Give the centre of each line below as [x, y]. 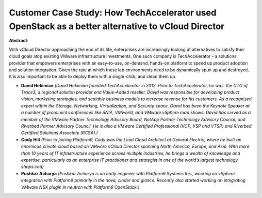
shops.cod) [33, 167]
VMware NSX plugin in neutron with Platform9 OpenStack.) [80, 187]
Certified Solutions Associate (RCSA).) [59, 133]
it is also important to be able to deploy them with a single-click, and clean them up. [93, 76]
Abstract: [19, 41]
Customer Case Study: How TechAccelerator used [113, 13]
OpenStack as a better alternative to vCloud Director [117, 26]
